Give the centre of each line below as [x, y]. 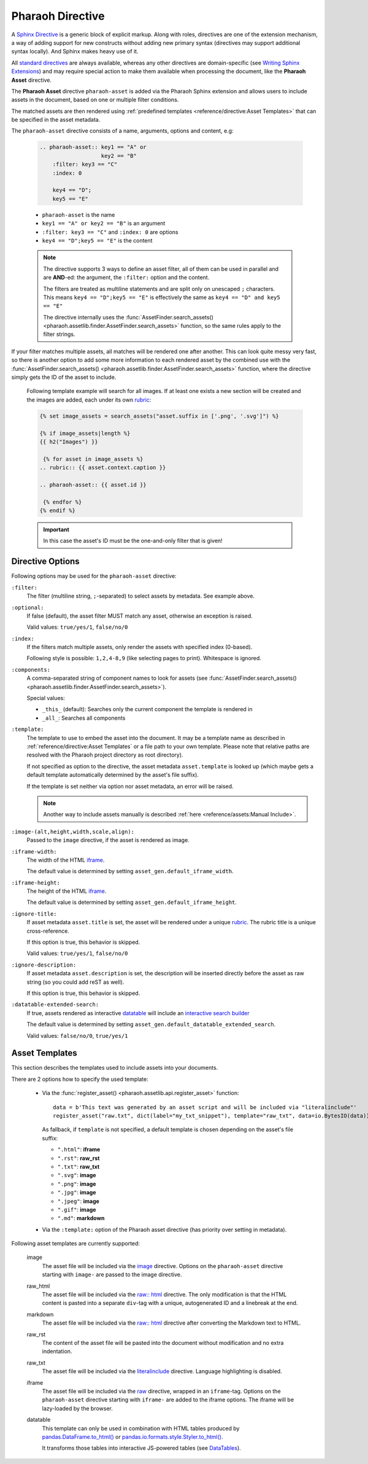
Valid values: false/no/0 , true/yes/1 [77, 1035]
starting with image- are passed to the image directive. [112, 1275]
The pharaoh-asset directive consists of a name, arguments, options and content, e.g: [122, 131]
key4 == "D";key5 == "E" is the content [97, 240]
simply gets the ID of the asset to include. [64, 377]
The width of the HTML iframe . [66, 860]
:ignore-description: [44, 965]
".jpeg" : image [78, 1201]
